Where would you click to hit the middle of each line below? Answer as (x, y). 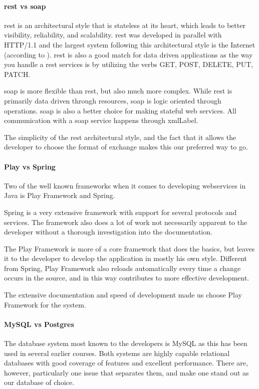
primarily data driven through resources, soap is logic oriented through (113, 100)
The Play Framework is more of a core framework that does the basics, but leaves (129, 248)
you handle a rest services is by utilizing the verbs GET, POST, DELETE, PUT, (129, 64)
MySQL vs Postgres (39, 324)
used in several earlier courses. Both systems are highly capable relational (117, 353)
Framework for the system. (45, 304)
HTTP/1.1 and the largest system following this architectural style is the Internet (130, 44)
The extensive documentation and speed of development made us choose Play (123, 295)
